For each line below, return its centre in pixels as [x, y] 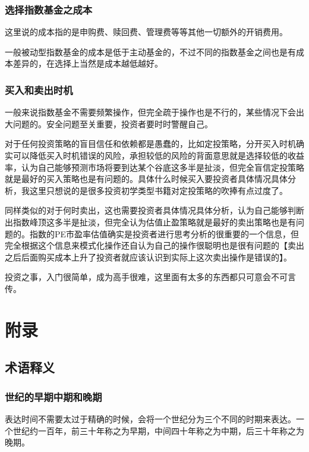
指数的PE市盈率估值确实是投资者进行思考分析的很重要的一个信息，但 [164, 233]
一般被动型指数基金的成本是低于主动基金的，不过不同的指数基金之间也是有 [150, 51]
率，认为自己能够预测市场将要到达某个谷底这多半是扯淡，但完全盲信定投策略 [154, 167]
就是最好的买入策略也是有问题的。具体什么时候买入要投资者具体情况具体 [146, 179]
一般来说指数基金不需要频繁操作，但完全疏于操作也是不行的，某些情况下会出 [154, 112]
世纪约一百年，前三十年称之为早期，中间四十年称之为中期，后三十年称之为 [158, 430]
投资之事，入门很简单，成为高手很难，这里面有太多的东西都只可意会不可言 [150, 277]
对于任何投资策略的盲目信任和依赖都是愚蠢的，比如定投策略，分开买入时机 [150, 144]
